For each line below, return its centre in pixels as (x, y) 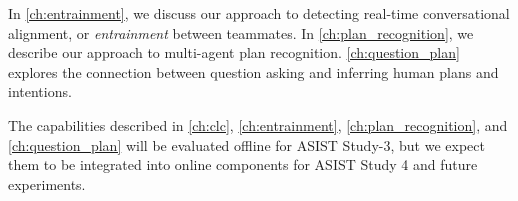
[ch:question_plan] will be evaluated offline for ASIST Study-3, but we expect (246, 144)
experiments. (47, 183)
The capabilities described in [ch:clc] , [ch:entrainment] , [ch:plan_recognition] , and (258, 124)
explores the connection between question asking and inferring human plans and (253, 71)
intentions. (40, 91)
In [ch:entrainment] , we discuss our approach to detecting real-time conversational (259, 13)
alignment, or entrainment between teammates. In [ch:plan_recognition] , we (241, 32)
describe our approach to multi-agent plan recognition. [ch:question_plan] (234, 52)
